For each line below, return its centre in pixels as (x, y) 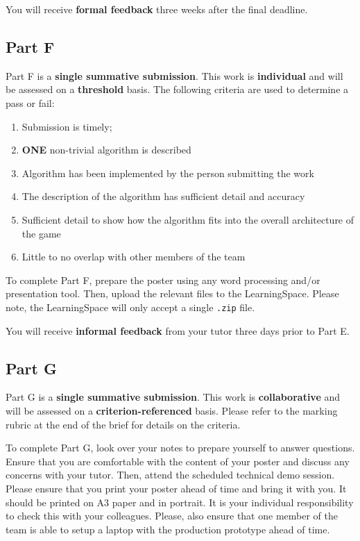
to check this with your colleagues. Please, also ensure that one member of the (172, 516)
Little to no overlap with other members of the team (134, 257)
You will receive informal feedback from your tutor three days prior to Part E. (178, 330)
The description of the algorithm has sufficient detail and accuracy (163, 196)
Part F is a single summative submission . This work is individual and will (174, 75)
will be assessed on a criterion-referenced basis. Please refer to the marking (172, 410)
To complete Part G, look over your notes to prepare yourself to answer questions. (180, 448)
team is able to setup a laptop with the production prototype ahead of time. (168, 529)
